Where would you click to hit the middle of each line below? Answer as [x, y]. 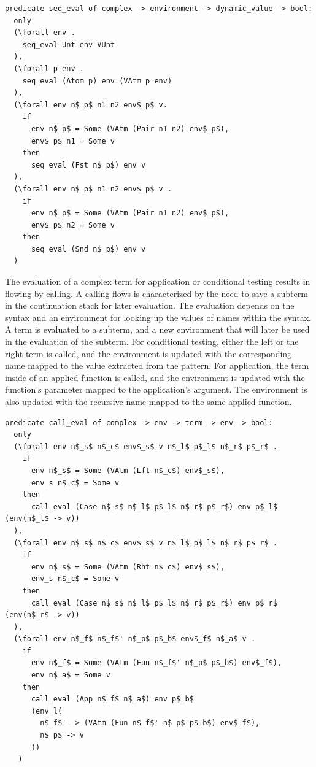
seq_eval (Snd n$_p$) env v [88, 249]
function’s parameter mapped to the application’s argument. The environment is [156, 389]
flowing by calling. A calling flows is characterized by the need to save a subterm [156, 293]
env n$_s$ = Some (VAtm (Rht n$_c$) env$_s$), [128, 567]
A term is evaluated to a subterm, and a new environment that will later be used [157, 329]
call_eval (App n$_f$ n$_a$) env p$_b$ [112, 699]
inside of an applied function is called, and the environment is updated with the [155, 377]
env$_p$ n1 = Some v [73, 141]
